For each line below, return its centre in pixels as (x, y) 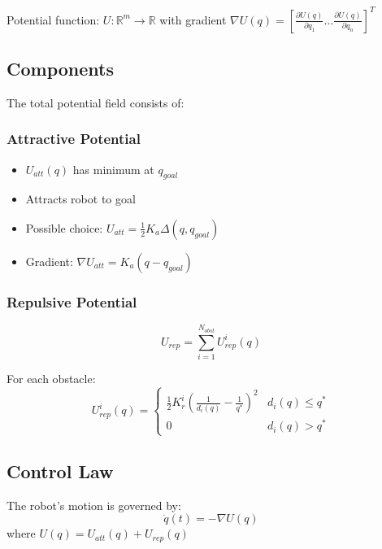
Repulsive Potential (72, 301)
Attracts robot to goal (80, 199)
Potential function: (53, 19)
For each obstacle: (51, 378)
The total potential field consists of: (95, 102)
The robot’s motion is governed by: (94, 505)
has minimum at (113, 169)
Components (60, 68)
